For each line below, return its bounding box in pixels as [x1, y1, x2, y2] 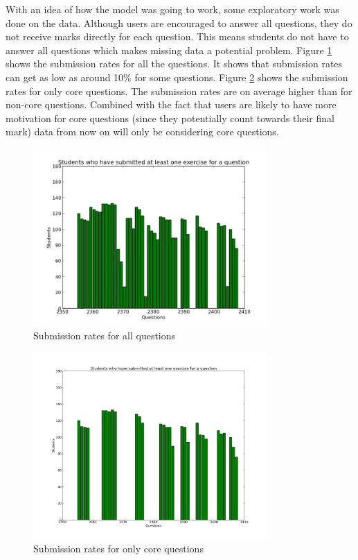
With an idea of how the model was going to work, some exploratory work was [6, 2, 339, 16]
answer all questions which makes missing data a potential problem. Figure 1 [6, 42, 332, 57]
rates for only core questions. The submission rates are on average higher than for [6, 83, 352, 98]
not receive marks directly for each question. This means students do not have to [6, 29, 349, 44]
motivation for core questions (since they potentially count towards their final [6, 110, 334, 125]
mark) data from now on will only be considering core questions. [6, 124, 279, 139]
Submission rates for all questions [33, 328, 176, 343]
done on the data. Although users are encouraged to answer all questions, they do [6, 15, 352, 30]
